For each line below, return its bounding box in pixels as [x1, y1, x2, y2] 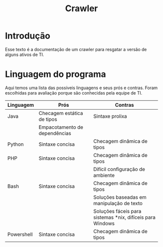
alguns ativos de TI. [5, 52, 45, 57]
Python [7, 141, 24, 148]
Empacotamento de [38, 124, 83, 131]
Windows [93, 220, 115, 227]
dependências [38, 130, 71, 136]
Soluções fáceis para [93, 208, 142, 214]
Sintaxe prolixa [93, 113, 127, 119]
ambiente [93, 171, 115, 178]
